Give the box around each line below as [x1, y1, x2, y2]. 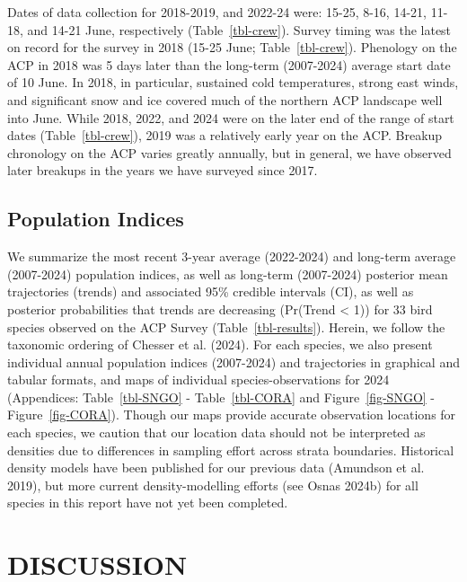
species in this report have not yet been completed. [7, 493, 288, 512]
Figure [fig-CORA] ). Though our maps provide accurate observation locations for [7, 405, 456, 424]
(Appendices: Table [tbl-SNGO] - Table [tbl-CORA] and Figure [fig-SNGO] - [7, 387, 436, 406]
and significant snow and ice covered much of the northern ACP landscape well [7, 90, 443, 109]
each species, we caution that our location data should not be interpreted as [7, 423, 426, 442]
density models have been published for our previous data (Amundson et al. [7, 458, 425, 477]
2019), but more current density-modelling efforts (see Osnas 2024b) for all [7, 475, 419, 494]
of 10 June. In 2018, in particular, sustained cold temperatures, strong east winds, [7, 73, 459, 92]
